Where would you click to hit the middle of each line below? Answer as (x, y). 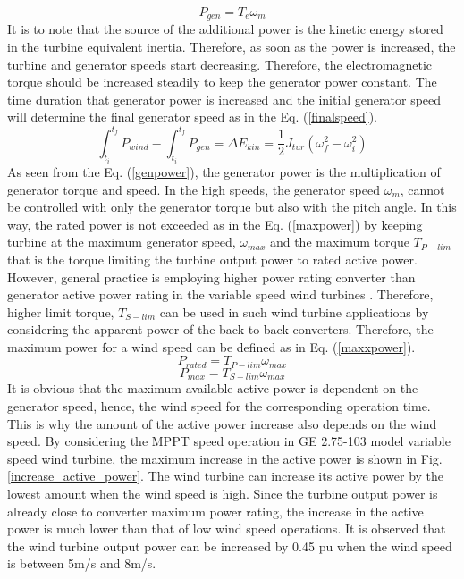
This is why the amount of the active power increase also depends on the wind (222, 423)
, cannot (422, 189)
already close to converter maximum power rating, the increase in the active (215, 511)
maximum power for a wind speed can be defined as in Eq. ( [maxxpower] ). (211, 346)
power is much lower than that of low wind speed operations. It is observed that (227, 529)
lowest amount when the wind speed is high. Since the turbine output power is (223, 493)
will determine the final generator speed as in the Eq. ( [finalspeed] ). (192, 117)
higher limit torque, (61, 311)
